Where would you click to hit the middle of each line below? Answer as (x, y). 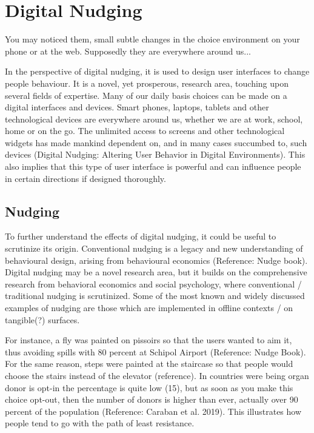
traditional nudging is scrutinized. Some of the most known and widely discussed (155, 296)
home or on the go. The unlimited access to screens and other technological (145, 131)
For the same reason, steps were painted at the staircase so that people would (149, 364)
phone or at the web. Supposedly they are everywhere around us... (128, 51)
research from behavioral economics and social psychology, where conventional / (153, 284)
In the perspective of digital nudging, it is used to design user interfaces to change (157, 71)
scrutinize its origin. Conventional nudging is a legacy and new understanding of (154, 248)
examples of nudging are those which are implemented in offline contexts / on (149, 308)
